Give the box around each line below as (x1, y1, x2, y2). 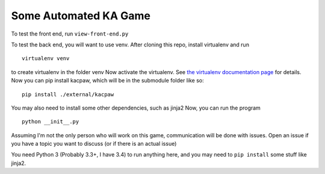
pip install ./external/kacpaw (22, 91, 114, 98)
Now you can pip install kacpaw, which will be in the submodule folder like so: (11, 77, 204, 84)
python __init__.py (22, 118, 79, 125)
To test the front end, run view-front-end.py (11, 30, 129, 37)
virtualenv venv (22, 55, 70, 62)
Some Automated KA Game (11, 9, 150, 22)
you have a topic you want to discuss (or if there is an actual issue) (11, 140, 177, 148)
